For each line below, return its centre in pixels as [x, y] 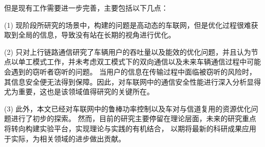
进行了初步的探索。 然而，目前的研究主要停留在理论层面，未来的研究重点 [134, 118]
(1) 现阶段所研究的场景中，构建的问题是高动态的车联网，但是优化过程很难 [128, 25]
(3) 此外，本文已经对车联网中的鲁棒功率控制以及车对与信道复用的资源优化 [128, 108]
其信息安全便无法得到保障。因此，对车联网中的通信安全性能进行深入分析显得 [132, 81]
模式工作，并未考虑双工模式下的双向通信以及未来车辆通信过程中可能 [147, 62]
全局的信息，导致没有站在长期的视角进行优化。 [97, 35]
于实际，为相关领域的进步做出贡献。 [65, 138]
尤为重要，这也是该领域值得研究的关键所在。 [79, 91]
